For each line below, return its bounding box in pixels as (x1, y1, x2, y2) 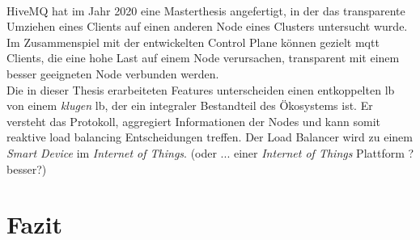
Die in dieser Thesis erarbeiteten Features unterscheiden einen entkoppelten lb (6, 81, 395, 98)
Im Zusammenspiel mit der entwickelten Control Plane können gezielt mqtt (6, 33, 380, 50)
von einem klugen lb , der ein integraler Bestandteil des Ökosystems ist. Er (6, 97, 373, 114)
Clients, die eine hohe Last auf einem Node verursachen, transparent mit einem (6, 49, 400, 66)
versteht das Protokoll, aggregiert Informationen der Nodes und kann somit (6, 112, 380, 129)
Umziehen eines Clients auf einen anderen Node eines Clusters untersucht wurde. (6, 18, 408, 35)
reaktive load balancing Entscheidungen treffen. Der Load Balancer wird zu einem (6, 128, 413, 145)
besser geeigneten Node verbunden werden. (6, 65, 219, 82)
